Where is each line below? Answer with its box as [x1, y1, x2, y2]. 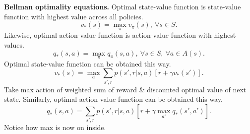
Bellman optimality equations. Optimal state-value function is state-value [4, 1, 241, 11]
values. [4, 40, 24, 50]
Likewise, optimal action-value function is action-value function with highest [4, 30, 236, 40]
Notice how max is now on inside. [4, 122, 106, 133]
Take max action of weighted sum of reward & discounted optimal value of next [4, 84, 247, 94]
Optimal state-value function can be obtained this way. [4, 58, 171, 68]
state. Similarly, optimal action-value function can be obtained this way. [4, 94, 223, 104]
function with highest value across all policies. [4, 11, 143, 21]
